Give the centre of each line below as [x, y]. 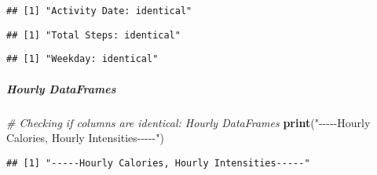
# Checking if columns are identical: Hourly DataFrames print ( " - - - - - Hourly [188, 122]
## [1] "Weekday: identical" [82, 59]
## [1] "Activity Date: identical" [99, 11]
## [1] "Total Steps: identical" [93, 35]
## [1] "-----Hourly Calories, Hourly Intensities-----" [158, 163]
